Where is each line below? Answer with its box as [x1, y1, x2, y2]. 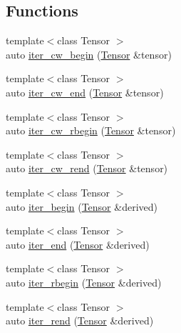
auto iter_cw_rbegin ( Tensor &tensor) [6, 123, 176, 138]
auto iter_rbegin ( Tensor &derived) [6, 274, 162, 289]
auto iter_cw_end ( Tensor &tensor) [6, 84, 164, 99]
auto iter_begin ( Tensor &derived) [6, 199, 157, 214]
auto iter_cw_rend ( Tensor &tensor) [6, 161, 168, 176]
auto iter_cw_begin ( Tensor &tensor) [6, 46, 172, 61]
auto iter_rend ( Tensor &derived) [6, 313, 154, 328]
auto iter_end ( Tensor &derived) [6, 237, 150, 252]
